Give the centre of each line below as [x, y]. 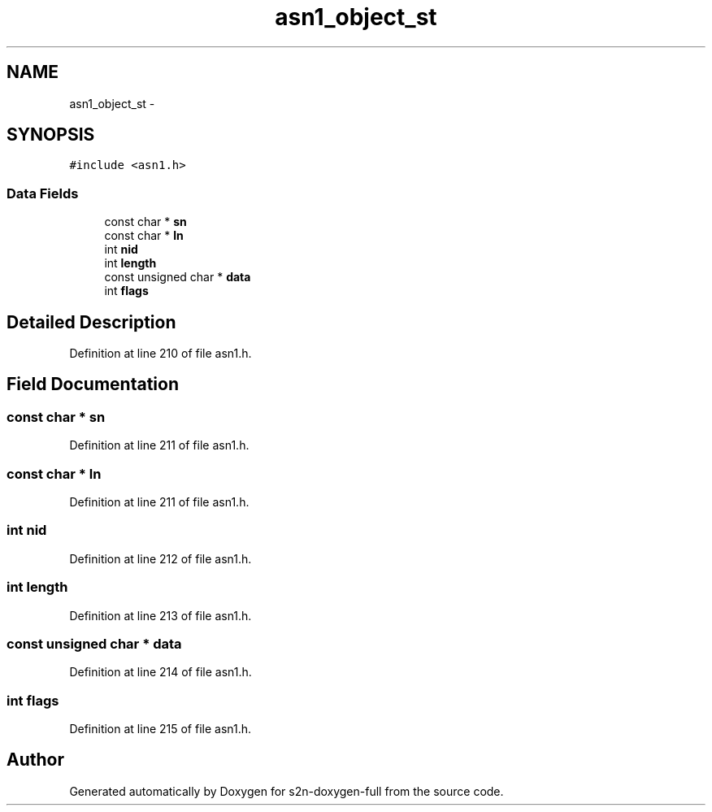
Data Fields [43, 193]
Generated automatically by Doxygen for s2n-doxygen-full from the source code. [287, 791]
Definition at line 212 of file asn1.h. [161, 558]
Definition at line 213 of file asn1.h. [161, 615]
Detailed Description [91, 322]
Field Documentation [93, 384]
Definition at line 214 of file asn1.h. [161, 672]
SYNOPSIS [51, 135]
